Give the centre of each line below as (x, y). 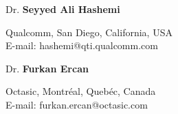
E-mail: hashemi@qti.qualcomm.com (82, 45)
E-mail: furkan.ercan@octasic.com (77, 104)
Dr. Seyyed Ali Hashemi (63, 9)
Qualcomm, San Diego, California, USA (89, 32)
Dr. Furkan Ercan (47, 68)
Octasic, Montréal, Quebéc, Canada (81, 91)
